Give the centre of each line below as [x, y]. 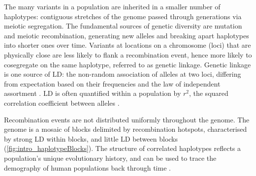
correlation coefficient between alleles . [62, 103]
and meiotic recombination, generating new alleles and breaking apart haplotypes [127, 35]
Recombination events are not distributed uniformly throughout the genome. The [127, 119]
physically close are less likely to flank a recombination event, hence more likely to [128, 54]
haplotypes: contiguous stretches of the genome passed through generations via [123, 16]
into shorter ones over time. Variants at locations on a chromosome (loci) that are [128, 45]
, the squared [208, 93]
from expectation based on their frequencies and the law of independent [112, 83]
